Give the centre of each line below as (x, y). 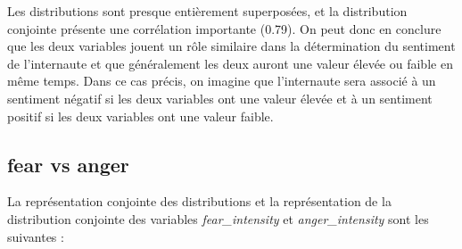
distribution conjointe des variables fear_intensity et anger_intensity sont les (218, 218)
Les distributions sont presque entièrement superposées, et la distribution (207, 11)
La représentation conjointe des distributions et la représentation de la (199, 201)
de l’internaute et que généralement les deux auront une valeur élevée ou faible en (230, 63)
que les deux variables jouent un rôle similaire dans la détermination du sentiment (231, 46)
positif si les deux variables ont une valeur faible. (140, 116)
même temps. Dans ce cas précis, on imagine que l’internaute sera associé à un (222, 81)
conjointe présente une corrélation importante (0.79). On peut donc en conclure (224, 28)
